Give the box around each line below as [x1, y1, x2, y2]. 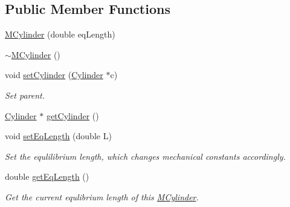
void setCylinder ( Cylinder [5, 68, 103, 81]
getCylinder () [46, 109, 99, 122]
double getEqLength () [5, 170, 89, 183]
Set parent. [5, 88, 45, 101]
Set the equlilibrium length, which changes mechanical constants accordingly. [5, 149, 286, 162]
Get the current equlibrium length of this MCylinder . [5, 190, 199, 203]
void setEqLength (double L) [5, 130, 112, 142]
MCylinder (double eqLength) [5, 28, 115, 41]
